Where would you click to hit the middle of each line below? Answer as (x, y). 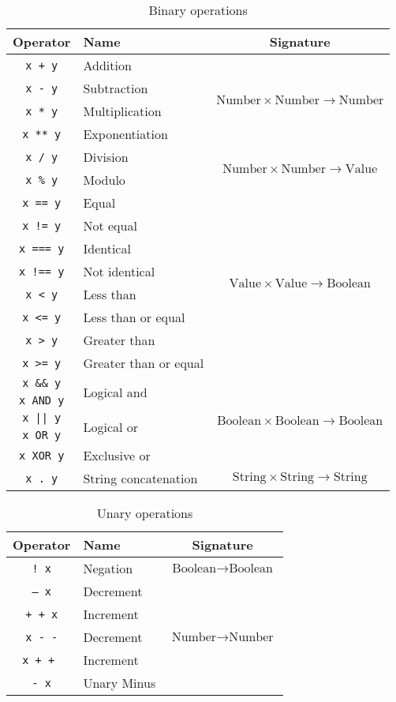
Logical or (111, 426)
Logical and (115, 392)
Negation (108, 568)
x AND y (42, 400)
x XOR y (42, 455)
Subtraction (116, 88)
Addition (107, 65)
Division (106, 157)
